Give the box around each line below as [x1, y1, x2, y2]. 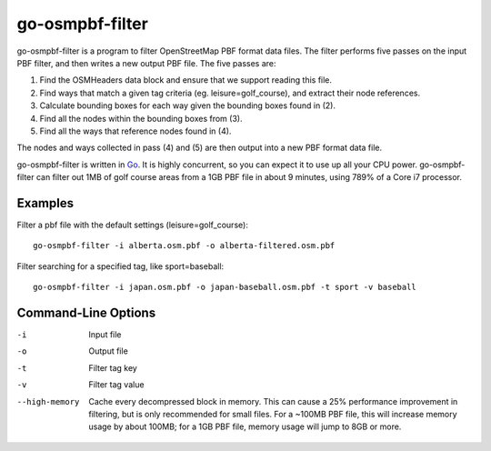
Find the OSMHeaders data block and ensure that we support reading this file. [39, 75, 332, 85]
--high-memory [16, 396, 80, 406]
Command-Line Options [16, 305, 156, 320]
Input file [88, 329, 122, 340]
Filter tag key [88, 362, 138, 373]
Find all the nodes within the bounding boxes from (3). [39, 113, 243, 124]
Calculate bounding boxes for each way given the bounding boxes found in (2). [39, 100, 336, 111]
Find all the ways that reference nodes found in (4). [39, 125, 232, 136]
